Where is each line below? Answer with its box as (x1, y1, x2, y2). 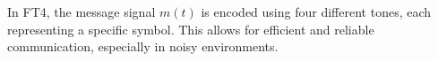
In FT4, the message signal (7, 3, 156, 20)
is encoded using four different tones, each (201, 3, 432, 20)
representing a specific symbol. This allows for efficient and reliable (7, 19, 374, 38)
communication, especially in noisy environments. (7, 37, 279, 56)
